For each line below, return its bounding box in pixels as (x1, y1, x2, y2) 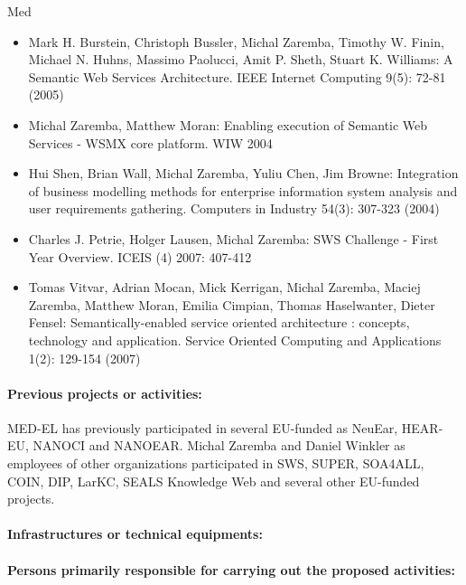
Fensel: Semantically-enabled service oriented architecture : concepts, (28, 313, 410, 332)
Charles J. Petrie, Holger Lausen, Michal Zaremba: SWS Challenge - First (28, 229, 439, 248)
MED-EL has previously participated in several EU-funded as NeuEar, (7, 418, 398, 437)
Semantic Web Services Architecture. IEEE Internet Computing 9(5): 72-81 (28, 67, 446, 86)
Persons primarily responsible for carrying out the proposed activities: (7, 560, 455, 579)
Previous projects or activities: (7, 383, 202, 402)
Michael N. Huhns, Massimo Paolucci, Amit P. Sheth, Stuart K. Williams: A (28, 50, 453, 69)
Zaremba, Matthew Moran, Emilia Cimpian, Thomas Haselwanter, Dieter (28, 295, 435, 314)
